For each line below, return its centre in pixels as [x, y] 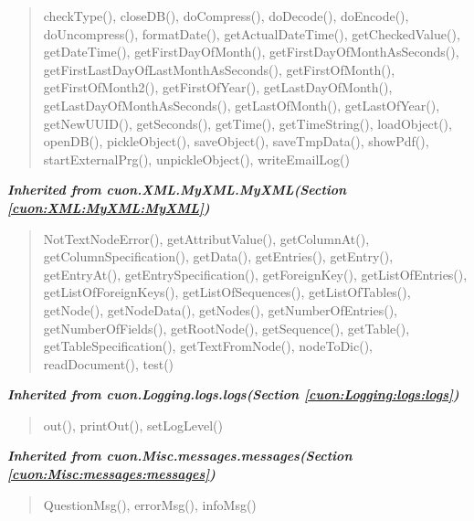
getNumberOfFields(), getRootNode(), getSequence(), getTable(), [226, 328]
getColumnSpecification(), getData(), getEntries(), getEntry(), [218, 256]
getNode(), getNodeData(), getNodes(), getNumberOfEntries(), [220, 309]
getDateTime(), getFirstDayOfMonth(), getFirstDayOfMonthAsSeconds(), [251, 52]
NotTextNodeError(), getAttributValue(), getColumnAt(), [206, 238]
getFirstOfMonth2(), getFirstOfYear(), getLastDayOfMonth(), [218, 87]
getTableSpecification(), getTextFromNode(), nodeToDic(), [208, 346]
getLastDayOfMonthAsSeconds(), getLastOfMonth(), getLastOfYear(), [242, 105]
